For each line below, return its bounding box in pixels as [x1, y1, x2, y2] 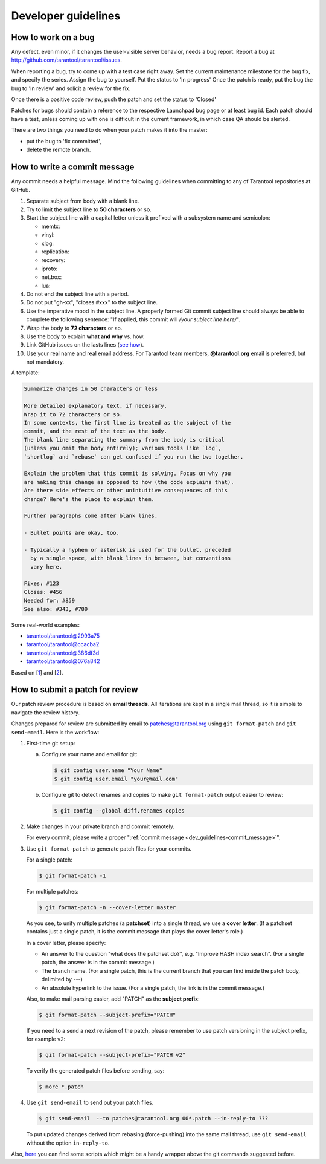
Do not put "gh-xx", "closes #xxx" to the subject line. [26, 299, 158, 306]
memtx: [41, 223, 60, 230]
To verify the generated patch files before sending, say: [26, 1067, 165, 1074]
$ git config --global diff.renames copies [54, 807, 185, 814]
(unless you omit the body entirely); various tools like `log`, [24, 445, 222, 452]
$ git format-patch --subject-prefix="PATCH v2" [39, 1051, 186, 1059]
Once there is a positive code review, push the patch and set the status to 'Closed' [11, 96, 217, 103]
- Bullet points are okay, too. [24, 529, 120, 537]
